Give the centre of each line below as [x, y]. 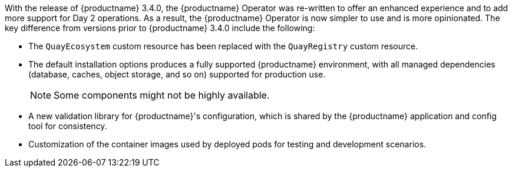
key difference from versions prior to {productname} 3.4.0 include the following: [160, 28]
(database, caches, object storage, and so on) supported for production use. [177, 74]
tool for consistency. [68, 126]
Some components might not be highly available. [162, 95]
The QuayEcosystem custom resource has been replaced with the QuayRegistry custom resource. [223, 46]
